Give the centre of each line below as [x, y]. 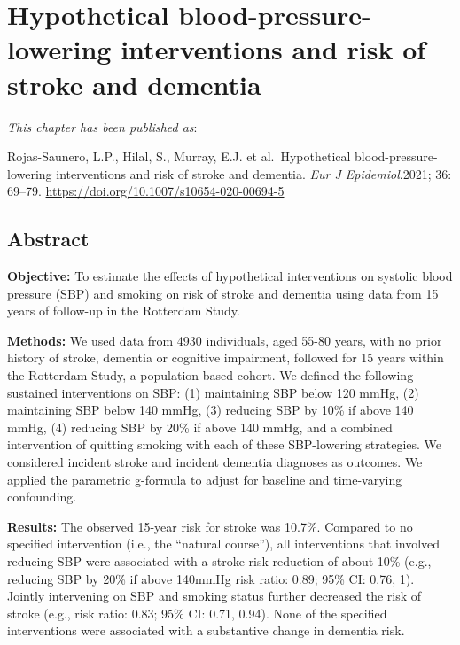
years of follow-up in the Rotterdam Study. [124, 311]
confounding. [42, 497]
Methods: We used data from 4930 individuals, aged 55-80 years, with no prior [225, 340]
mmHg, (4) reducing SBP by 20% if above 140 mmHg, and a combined [200, 427]
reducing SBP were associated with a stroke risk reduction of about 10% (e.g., [219, 560]
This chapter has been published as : [102, 126]
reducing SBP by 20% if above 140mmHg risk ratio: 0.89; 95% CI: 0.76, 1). [211, 578]
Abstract [48, 239]
